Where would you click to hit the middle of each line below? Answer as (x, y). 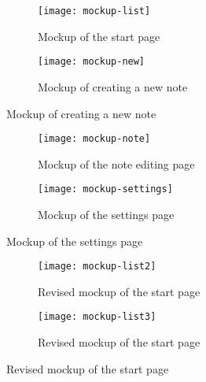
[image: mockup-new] (92, 62)
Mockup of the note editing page (116, 163)
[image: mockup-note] (94, 139)
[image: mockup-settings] (105, 189)
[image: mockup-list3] (97, 317)
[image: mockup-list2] (97, 267)
